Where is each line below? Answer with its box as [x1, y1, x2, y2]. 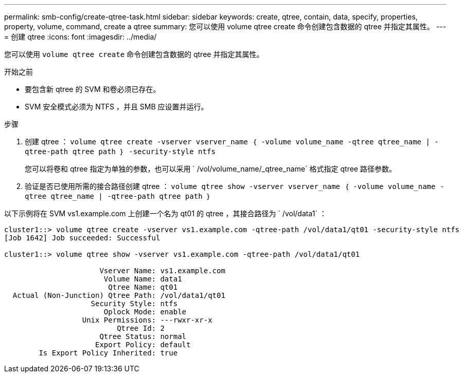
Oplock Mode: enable [103, 308, 187, 316]
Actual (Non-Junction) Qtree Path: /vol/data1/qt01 [12, 291, 225, 299]
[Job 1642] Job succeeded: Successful [4, 234, 161, 242]
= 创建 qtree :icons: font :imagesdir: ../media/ [4, 32, 157, 41]
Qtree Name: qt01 [108, 283, 178, 291]
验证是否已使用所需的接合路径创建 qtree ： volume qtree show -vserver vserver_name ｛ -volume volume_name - [25, 182, 444, 191]
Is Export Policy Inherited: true [39, 349, 178, 357]
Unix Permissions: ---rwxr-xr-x [82, 316, 212, 324]
